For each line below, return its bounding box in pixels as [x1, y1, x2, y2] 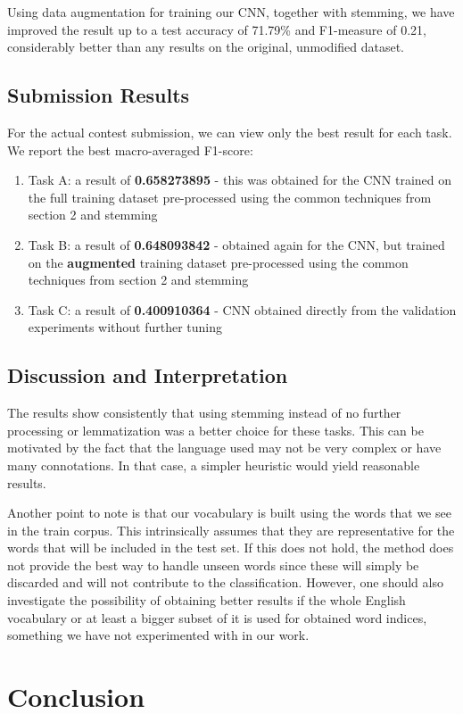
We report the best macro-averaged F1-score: [7, 140, 253, 159]
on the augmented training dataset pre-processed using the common [28, 253, 409, 271]
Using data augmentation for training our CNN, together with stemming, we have [7, 3, 455, 21]
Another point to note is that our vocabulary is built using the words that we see [7, 503, 451, 522]
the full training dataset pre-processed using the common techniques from [28, 187, 432, 206]
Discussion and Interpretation [7, 361, 288, 389]
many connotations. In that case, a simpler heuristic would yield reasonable [7, 455, 420, 474]
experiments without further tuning [28, 318, 223, 336]
